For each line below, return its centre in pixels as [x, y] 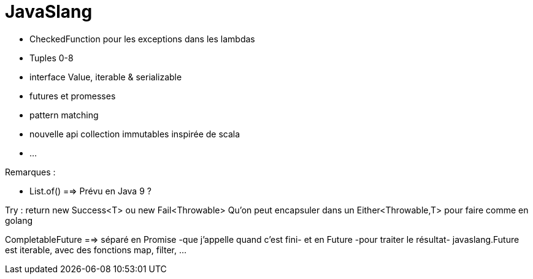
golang [19, 220]
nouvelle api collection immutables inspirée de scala [135, 134]
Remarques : [30, 172]
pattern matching [64, 115]
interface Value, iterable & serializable [106, 77]
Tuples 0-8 [52, 58]
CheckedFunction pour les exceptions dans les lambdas [142, 39]
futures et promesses [73, 96]
